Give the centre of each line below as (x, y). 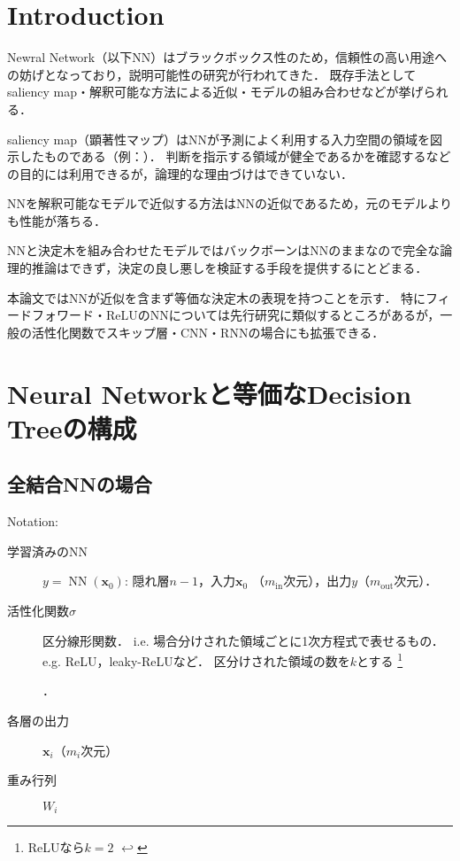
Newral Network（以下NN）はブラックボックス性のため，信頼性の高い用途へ (227, 57)
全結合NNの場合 (80, 484)
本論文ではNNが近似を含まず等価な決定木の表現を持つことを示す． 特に (217, 297)
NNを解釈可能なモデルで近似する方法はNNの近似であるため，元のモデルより (230, 203)
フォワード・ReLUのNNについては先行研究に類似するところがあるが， (236, 315)
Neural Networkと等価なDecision (210, 393)
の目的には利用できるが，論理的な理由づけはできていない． (180, 173)
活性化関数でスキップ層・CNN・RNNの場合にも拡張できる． (208, 332)
